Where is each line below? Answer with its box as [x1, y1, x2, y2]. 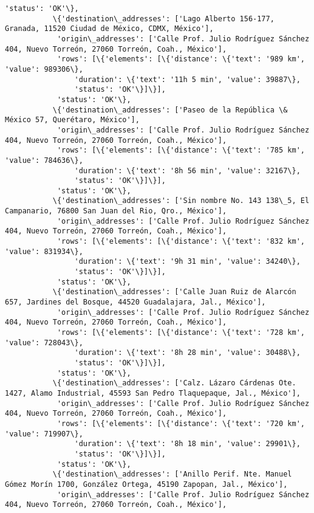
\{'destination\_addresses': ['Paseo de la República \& [52, 105, 288, 114]
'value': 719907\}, [5, 429, 83, 438]
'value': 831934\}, [5, 247, 83, 256]
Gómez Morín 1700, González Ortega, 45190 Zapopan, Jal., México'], [5, 480, 288, 489]
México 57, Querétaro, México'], [5, 115, 140, 125]
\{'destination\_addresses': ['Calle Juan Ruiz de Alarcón [52, 287, 296, 297]
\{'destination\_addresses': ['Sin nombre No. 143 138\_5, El [52, 196, 310, 205]
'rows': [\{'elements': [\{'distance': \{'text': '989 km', [56, 55, 305, 64]
